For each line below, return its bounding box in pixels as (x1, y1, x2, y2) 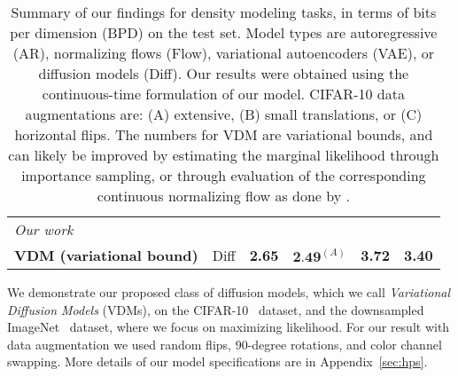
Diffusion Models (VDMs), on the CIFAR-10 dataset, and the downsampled (7, 300, 424, 318)
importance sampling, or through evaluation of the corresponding (21, 165, 426, 185)
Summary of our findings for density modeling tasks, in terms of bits (11, 2, 437, 22)
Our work (14, 219, 74, 240)
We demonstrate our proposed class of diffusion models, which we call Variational (7, 283, 450, 301)
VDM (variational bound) (14, 245, 198, 265)
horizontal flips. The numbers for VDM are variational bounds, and (14, 124, 433, 145)
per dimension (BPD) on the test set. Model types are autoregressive (10, 22, 438, 43)
